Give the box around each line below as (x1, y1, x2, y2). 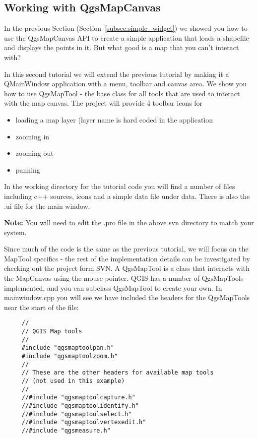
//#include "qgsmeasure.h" (21, 427, 111, 434)
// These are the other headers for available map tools (21, 369, 214, 376)
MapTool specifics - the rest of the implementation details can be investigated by (4, 253, 250, 263)
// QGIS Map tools (21, 328, 82, 335)
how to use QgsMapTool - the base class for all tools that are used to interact (4, 88, 240, 98)
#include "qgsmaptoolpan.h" (21, 344, 114, 352)
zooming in (15, 131, 50, 141)
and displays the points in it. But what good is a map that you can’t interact (4, 42, 239, 53)
